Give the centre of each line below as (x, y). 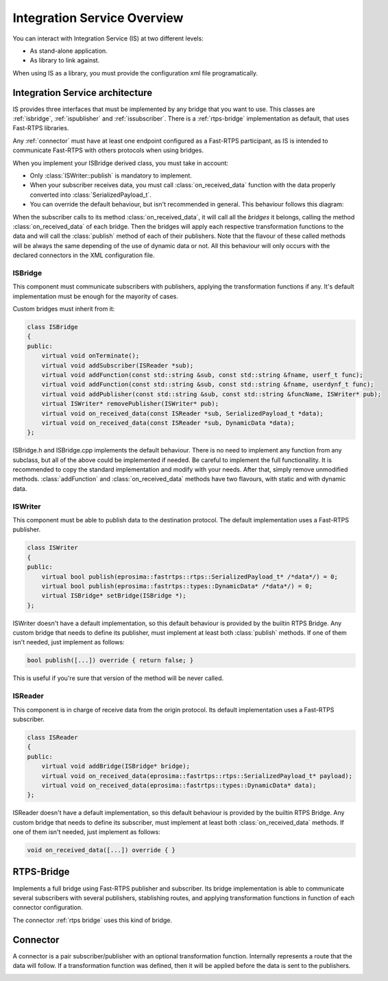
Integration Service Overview (98, 18)
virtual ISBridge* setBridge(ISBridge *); (114, 596)
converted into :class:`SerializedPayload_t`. (91, 195)
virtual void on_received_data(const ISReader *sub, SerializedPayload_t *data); (182, 413)
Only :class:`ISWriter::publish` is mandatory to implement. (111, 175)
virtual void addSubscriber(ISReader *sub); (118, 365)
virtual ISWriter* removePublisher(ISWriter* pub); (130, 404)
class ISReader (52, 737)
